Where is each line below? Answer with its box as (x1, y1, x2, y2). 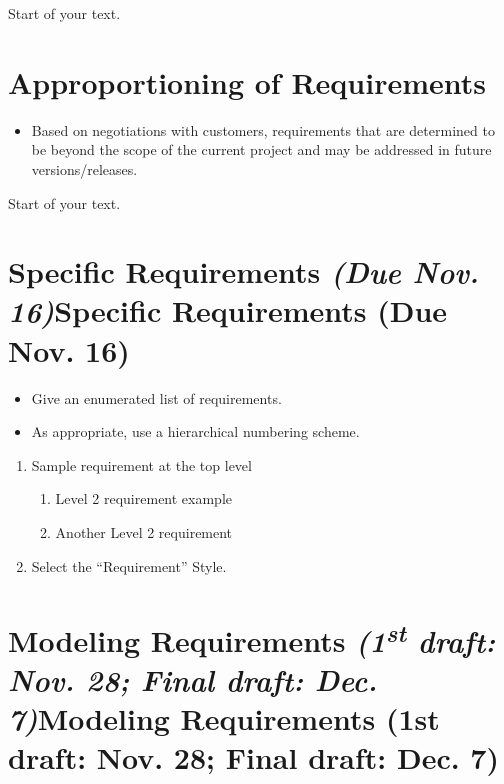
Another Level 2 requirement (55, 521, 233, 542)
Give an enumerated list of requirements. (31, 387, 282, 408)
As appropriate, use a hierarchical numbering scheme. (31, 421, 360, 442)
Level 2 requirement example (55, 488, 233, 509)
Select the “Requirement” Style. (31, 555, 227, 576)
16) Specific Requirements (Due (8, 290, 448, 332)
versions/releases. (31, 158, 138, 179)
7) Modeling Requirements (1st (8, 698, 440, 740)
